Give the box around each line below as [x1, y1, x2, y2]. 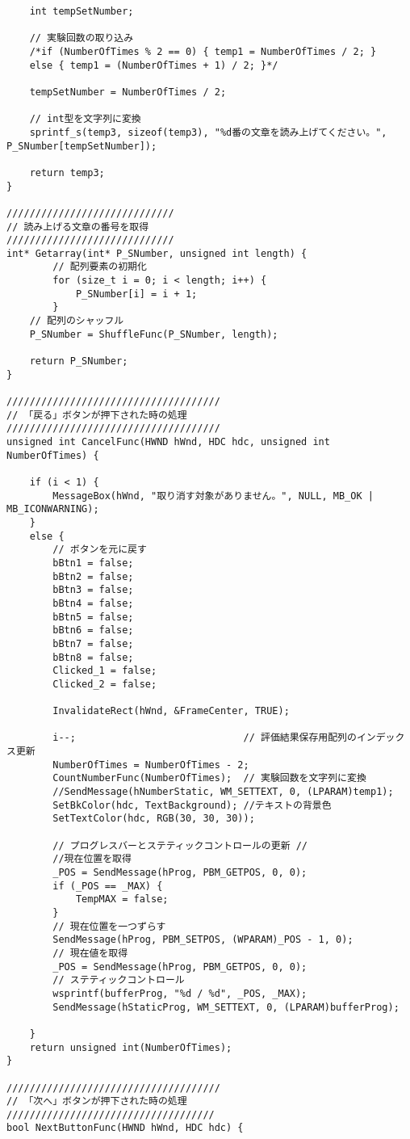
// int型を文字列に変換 [29, 113, 141, 125]
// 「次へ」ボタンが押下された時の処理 [6, 1095, 187, 1107]
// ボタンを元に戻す [52, 544, 147, 556]
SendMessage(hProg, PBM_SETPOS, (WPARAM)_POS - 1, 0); [52, 934, 354, 946]
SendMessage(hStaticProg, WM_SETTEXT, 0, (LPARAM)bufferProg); [52, 1001, 400, 1013]
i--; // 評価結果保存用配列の [52, 732, 357, 744]
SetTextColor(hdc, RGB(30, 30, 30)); [52, 813, 255, 825]
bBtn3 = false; [52, 584, 134, 596]
